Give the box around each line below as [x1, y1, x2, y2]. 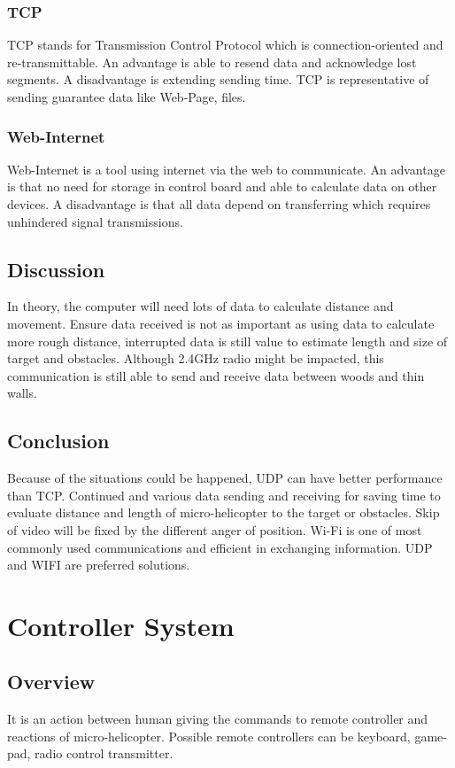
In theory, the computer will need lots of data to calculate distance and [7, 297, 394, 315]
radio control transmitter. [35, 744, 174, 763]
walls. [7, 384, 37, 402]
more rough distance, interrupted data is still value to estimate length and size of [7, 331, 448, 350]
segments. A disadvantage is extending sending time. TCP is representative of [7, 70, 429, 89]
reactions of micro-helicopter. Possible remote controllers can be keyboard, [7, 726, 411, 745]
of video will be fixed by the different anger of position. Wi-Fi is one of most [7, 520, 422, 539]
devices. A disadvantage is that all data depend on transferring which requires [7, 195, 431, 213]
